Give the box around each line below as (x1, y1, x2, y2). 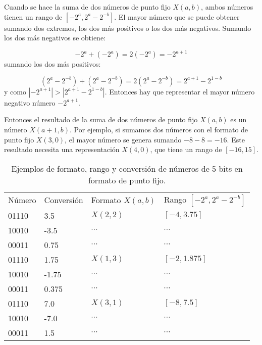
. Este (227, 134, 245, 144)
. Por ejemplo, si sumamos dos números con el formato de (70, 124, 248, 135)
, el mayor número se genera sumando (65, 134, 182, 144)
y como (4, 86, 26, 96)
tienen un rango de (4, 11, 63, 22)
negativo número (4, 97, 56, 108)
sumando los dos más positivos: (4, 59, 101, 69)
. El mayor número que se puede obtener (114, 11, 240, 22)
